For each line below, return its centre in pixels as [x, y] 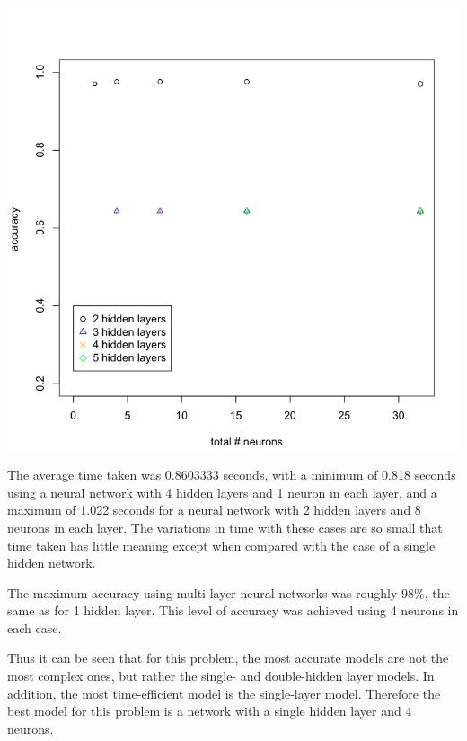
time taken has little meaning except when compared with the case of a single [221, 545]
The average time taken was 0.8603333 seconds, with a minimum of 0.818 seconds [232, 475]
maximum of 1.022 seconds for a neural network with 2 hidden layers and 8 [214, 510]
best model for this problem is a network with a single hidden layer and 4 [210, 711]
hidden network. [52, 563]
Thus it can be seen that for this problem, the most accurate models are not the [228, 658]
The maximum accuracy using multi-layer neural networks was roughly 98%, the [229, 592]
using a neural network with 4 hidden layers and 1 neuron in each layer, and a [222, 492]
